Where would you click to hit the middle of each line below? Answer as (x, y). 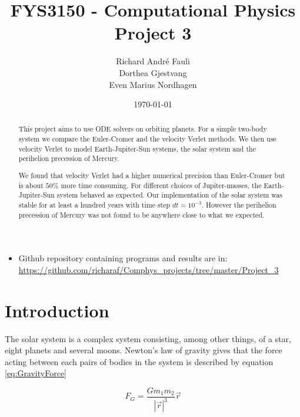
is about (31, 185)
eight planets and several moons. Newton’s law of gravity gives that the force (144, 350)
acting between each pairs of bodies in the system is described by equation (139, 361)
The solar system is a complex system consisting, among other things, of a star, (148, 338)
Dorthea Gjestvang (153, 72)
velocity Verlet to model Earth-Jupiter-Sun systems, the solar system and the (137, 148)
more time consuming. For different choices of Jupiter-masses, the (161, 185)
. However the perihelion (239, 204)
